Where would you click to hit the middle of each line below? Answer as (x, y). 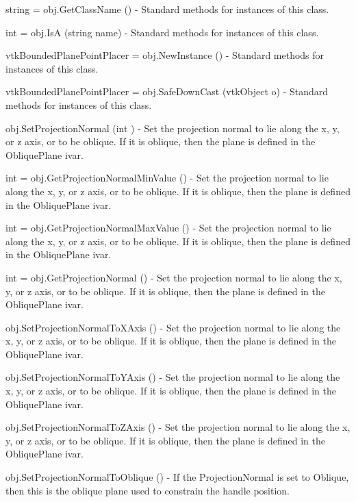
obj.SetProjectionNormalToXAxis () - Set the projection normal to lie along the (173, 327)
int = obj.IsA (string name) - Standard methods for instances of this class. (162, 32)
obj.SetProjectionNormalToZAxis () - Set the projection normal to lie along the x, (178, 427)
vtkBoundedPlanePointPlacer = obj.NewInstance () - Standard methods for (165, 55)
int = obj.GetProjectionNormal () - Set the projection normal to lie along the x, (174, 277)
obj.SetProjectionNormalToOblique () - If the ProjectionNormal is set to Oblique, (177, 477)
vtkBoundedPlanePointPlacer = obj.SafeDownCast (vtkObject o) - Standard (167, 91)
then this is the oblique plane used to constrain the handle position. (148, 490)
